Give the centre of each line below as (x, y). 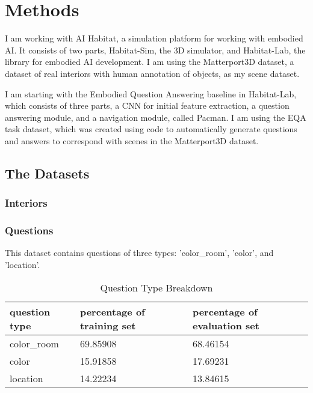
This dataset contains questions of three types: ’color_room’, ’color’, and (139, 253)
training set (108, 325)
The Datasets (47, 173)
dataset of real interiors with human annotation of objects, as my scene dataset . (152, 73)
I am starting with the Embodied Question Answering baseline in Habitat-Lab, (151, 93)
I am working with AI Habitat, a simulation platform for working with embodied (154, 38)
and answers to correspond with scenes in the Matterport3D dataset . (132, 140)
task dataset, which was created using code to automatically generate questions (151, 129)
